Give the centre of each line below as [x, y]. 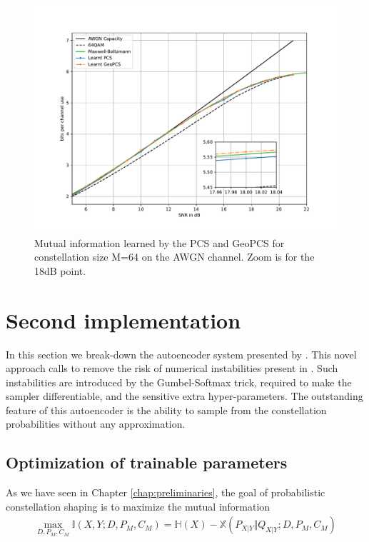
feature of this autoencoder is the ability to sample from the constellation [166, 410]
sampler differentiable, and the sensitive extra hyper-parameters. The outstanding [184, 396]
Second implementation [123, 320]
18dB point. [60, 270]
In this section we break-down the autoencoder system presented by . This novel [181, 354]
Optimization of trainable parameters [147, 462]
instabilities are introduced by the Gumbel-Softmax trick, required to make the [179, 382]
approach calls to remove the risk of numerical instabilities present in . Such [172, 368]
